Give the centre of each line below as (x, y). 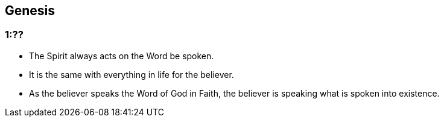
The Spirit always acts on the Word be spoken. (122, 56)
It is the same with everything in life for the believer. (132, 74)
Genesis (30, 11)
